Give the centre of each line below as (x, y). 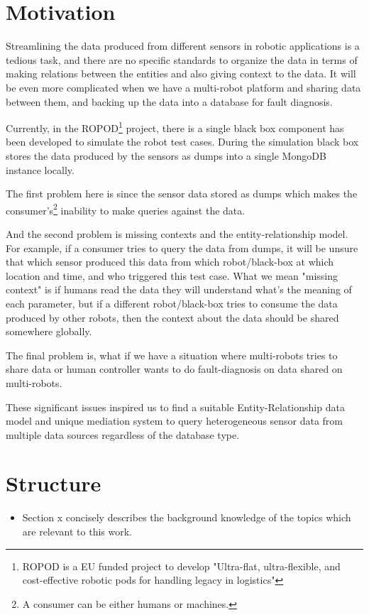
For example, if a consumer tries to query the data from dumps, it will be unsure (182, 247)
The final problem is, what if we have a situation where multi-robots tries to (172, 355)
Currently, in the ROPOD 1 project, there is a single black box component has (175, 127)
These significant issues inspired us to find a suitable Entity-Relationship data (175, 407)
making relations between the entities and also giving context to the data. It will (181, 74)
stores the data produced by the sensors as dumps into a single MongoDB (166, 155)
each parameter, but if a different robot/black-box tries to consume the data (172, 303)
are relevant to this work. (77, 531)
